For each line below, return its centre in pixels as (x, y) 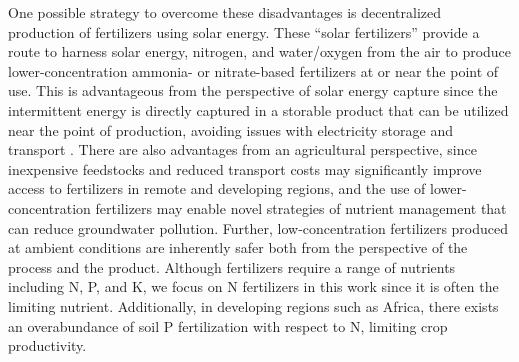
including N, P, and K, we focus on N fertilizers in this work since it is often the (253, 286)
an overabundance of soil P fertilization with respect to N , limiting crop (228, 325)
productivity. (47, 345)
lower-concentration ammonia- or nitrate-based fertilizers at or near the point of (253, 70)
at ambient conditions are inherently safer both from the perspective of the (238, 247)
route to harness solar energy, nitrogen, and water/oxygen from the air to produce (260, 51)
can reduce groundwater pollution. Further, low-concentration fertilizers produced (258, 227)
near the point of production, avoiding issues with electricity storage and (230, 129)
